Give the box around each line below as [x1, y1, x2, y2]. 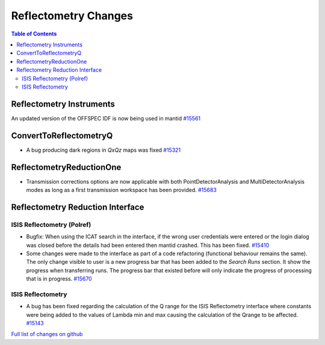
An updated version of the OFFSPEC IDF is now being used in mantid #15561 [11, 114, 201, 122]
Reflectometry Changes [11, 9, 134, 22]
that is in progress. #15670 [26, 275, 93, 282]
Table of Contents [11, 30, 57, 37]
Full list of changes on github [11, 331, 83, 338]
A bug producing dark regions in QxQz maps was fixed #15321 [26, 146, 181, 154]
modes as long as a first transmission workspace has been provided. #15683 [26, 187, 217, 193]
